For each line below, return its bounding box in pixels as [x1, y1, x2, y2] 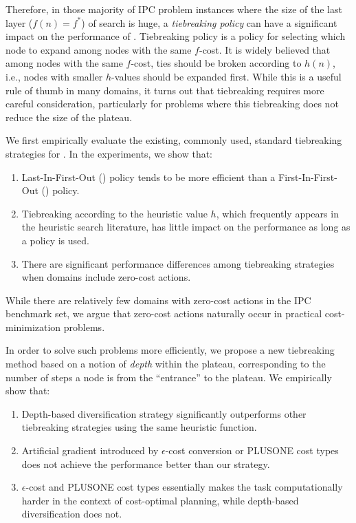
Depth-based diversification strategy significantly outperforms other [21, 406, 307, 420]
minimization [5, 319, 61, 334]
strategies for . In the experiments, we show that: [5, 146, 212, 160]
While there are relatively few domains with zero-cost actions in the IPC [5, 292, 311, 307]
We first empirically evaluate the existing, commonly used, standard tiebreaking [5, 133, 342, 147]
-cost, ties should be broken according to [131, 56, 302, 70]
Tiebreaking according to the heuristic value [21, 206, 208, 220]
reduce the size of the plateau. [5, 109, 133, 124]
